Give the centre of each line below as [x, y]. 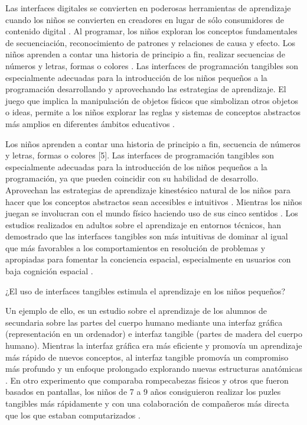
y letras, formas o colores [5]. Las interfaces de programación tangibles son [140, 155]
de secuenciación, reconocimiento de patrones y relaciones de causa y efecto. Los [151, 42]
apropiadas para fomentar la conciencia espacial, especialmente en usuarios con [148, 259]
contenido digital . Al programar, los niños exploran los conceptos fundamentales [151, 31]
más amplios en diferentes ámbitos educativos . [90, 123]
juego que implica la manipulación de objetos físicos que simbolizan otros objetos [152, 100]
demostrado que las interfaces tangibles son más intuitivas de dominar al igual [147, 236]
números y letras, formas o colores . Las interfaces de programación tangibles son [152, 65]
